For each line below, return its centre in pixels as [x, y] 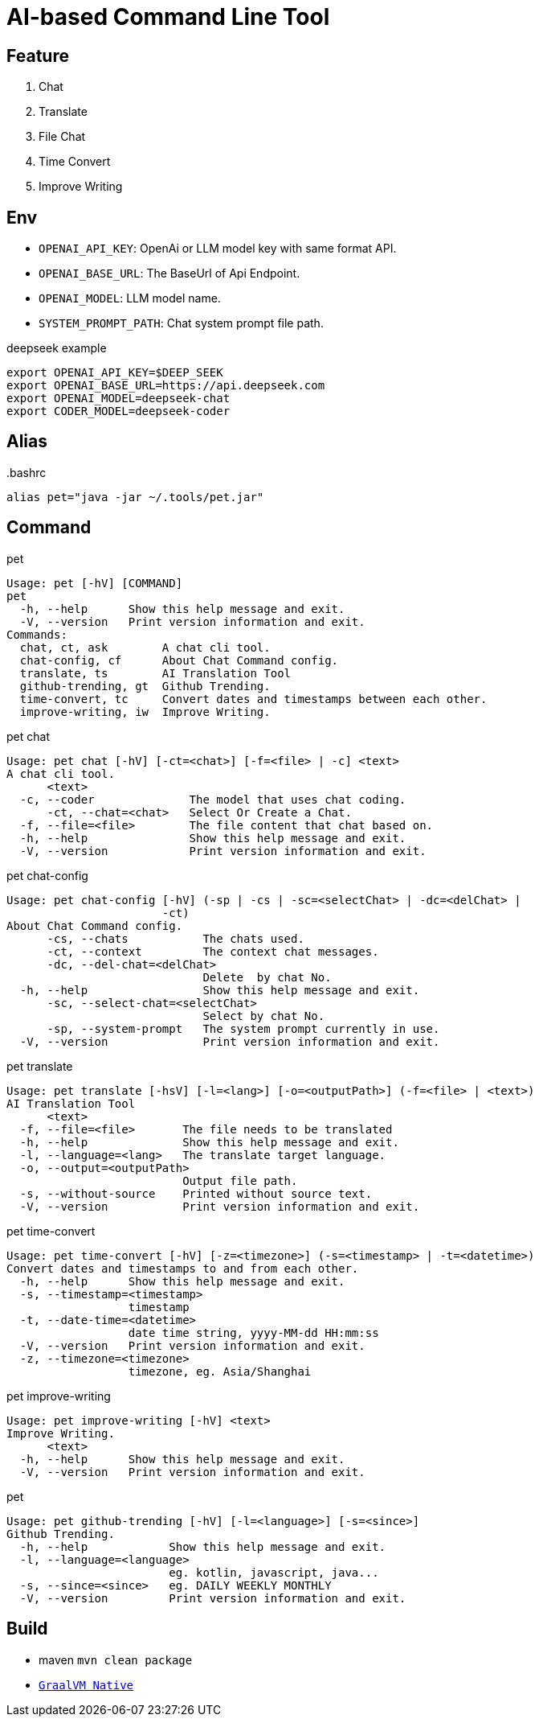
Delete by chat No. [267, 977]
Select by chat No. [264, 1016]
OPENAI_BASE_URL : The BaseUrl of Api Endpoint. [169, 273]
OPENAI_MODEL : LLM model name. [130, 298]
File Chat [62, 137]
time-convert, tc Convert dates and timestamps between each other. [253, 699]
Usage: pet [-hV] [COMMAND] [95, 583]
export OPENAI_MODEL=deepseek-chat [118, 399]
